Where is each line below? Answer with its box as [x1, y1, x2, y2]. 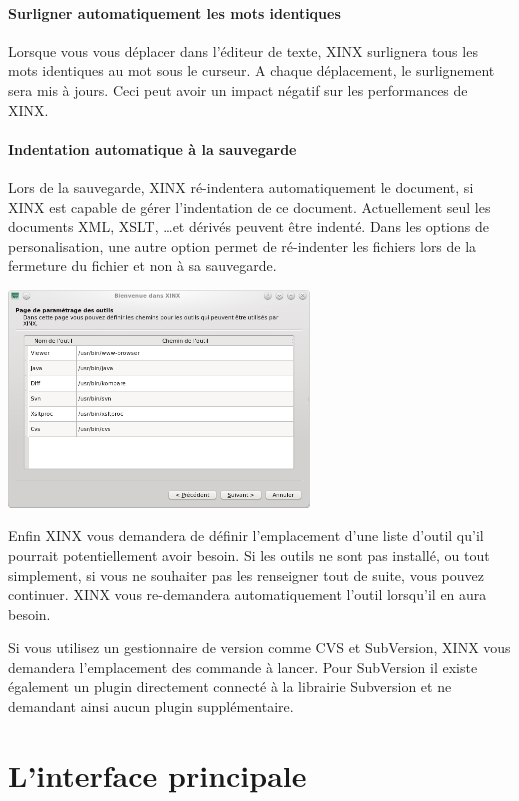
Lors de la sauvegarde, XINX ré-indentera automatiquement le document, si [8, 176, 474, 197]
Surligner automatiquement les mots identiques [8, 2, 341, 23]
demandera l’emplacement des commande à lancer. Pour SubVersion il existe [8, 656, 478, 677]
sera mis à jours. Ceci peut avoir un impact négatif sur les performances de [8, 79, 468, 100]
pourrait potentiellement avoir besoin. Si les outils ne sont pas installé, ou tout [8, 544, 490, 565]
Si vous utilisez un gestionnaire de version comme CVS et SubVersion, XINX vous [8, 637, 511, 658]
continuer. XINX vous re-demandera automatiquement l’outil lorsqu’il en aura [8, 584, 487, 605]
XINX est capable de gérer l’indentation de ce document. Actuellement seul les [8, 196, 491, 217]
